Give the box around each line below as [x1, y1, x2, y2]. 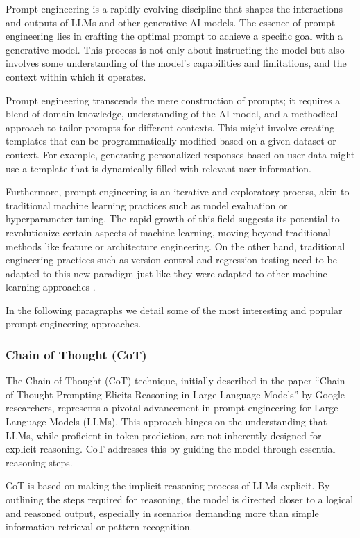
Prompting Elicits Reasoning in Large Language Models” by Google [56, 386, 345, 401]
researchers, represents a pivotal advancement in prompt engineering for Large [6, 400, 338, 415]
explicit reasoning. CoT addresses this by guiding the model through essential [6, 441, 336, 456]
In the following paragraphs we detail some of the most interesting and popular [6, 302, 343, 317]
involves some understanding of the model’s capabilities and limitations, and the [6, 56, 347, 70]
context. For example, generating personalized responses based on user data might [6, 147, 355, 161]
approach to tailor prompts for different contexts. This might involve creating [6, 120, 335, 134]
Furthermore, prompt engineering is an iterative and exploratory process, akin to [6, 184, 350, 199]
